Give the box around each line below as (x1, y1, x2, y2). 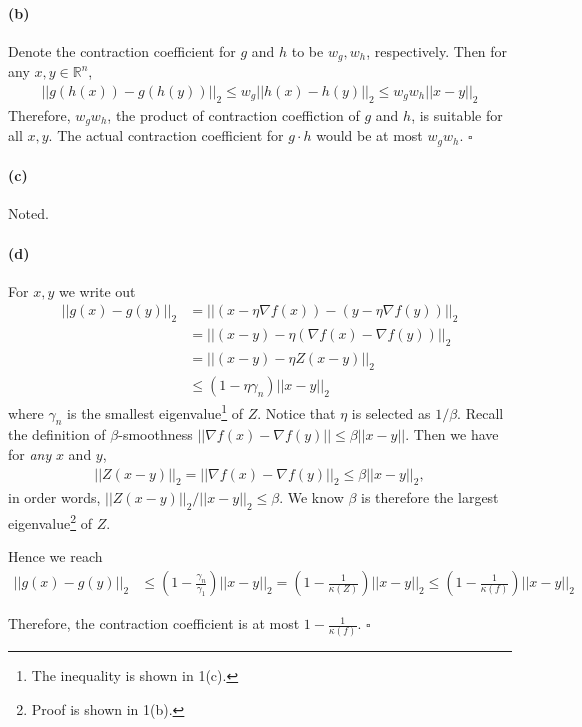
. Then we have (405, 424, 499, 445)
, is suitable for (411, 104, 503, 125)
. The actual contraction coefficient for (48, 125, 284, 146)
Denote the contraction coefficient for (8, 40, 236, 61)
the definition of (8, 424, 106, 445)
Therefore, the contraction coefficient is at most (8, 613, 300, 634)
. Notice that (257, 402, 336, 423)
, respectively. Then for (366, 40, 508, 61)
